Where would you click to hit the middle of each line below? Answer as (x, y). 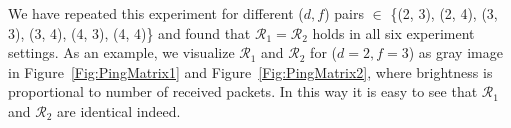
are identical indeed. (119, 110)
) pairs (344, 13)
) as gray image (455, 52)
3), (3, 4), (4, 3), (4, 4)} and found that (129, 32)
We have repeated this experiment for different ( (156, 13)
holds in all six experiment (393, 32)
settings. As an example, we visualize (121, 52)
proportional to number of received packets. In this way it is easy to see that (243, 91)
